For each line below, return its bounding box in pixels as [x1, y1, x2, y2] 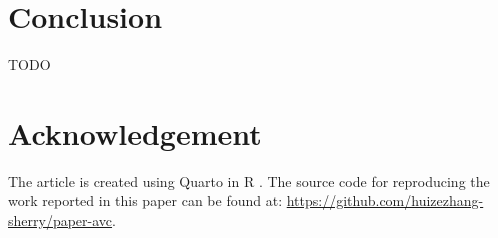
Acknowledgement [8, 112, 262, 153]
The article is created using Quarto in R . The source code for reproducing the [8, 170, 490, 191]
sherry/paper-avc [8, 210, 113, 231]
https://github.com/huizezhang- [286, 190, 484, 211]
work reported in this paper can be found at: [8, 190, 283, 211]
